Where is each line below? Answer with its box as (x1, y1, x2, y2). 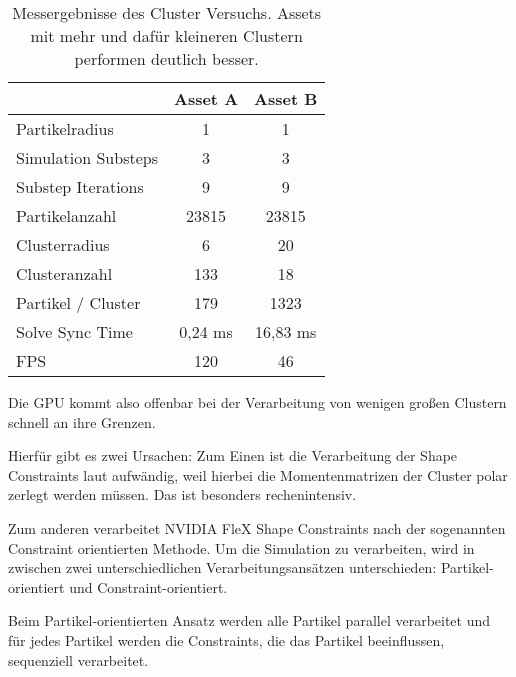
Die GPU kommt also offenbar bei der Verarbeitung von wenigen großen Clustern (8, 392, 507, 412)
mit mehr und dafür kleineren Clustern (30, 24, 303, 47)
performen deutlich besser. (74, 47, 259, 70)
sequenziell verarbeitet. (8, 649, 149, 670)
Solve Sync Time (16, 320, 133, 343)
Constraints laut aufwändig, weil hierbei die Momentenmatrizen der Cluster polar (8, 464, 508, 485)
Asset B (254, 87, 318, 110)
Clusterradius (16, 233, 110, 256)
